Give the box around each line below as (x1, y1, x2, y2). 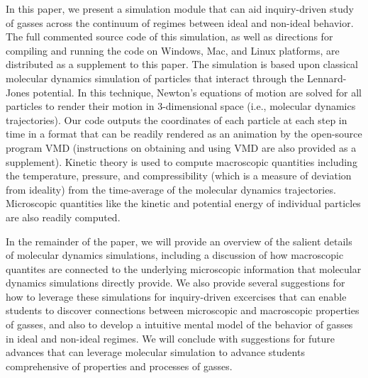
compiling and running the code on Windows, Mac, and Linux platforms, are (6, 43, 340, 57)
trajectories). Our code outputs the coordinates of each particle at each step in (6, 112, 347, 127)
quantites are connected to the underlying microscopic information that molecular (6, 261, 362, 276)
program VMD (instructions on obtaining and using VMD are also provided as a (6, 140, 357, 155)
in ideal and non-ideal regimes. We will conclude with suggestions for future (6, 330, 335, 345)
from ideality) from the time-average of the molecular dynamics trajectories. (6, 182, 336, 196)
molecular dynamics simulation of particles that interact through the (6, 70, 304, 85)
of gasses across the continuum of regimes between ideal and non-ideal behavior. (6, 15, 354, 30)
